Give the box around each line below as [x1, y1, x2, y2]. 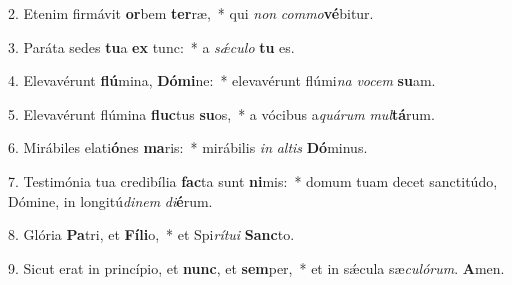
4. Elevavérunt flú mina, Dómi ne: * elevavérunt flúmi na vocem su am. [8, 70, 436, 91]
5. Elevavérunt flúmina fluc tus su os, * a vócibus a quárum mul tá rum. [8, 103, 435, 124]
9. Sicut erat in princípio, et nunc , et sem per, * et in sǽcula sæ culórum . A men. [8, 257, 505, 278]
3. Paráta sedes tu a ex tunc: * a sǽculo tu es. [8, 36, 295, 57]
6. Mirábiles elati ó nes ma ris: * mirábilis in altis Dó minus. [8, 137, 368, 158]
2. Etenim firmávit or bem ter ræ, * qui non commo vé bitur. [8, 3, 374, 23]
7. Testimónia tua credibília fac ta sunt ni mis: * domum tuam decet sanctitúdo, [8, 170, 498, 191]
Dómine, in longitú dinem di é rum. [8, 190, 213, 211]
